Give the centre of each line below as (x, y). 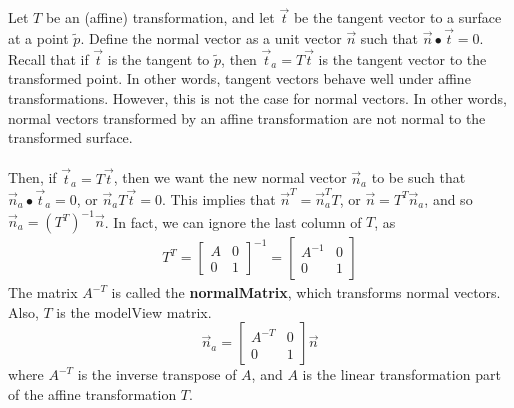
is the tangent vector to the (402, 58)
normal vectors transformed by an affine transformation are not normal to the (247, 117)
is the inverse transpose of (157, 374)
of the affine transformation (92, 393)
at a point (38, 38)
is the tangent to (158, 58)
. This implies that (218, 198)
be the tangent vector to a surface (397, 17)
